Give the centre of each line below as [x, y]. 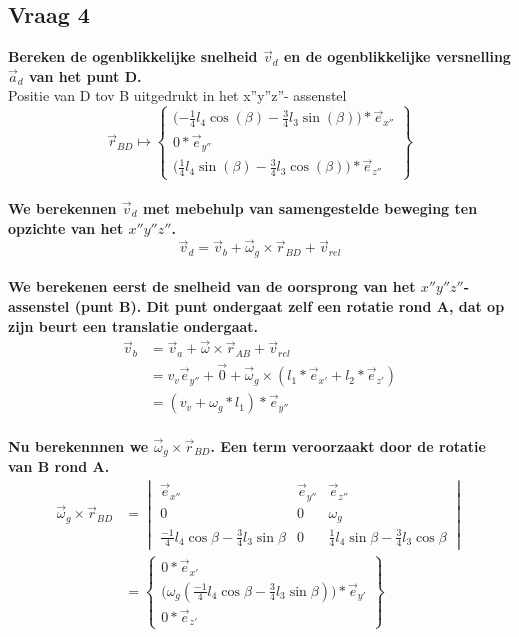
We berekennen [62, 207]
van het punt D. [85, 75]
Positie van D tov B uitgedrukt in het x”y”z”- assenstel [177, 95]
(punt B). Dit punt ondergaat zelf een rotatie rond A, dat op [289, 306]
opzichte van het [66, 227]
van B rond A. [59, 466]
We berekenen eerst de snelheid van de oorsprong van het [212, 286]
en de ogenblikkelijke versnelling [397, 56]
